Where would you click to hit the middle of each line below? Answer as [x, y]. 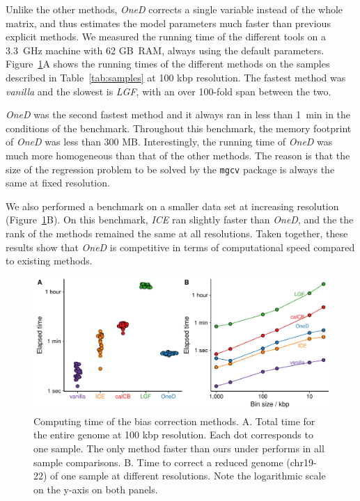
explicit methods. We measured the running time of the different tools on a [166, 37]
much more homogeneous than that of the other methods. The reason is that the [178, 155]
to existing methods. [49, 261]
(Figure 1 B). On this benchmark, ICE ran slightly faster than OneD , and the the [180, 220]
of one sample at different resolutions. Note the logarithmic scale [188, 476]
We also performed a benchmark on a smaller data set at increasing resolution [172, 206]
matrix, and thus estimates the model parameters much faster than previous [168, 23]
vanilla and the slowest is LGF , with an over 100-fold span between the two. [169, 91]
